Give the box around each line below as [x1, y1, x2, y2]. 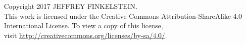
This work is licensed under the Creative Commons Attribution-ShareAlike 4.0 [4, 10, 242, 21]
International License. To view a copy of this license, [4, 20, 163, 31]
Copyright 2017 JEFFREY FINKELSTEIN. [4, 1, 138, 11]
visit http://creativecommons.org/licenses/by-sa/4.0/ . [4, 30, 167, 40]
